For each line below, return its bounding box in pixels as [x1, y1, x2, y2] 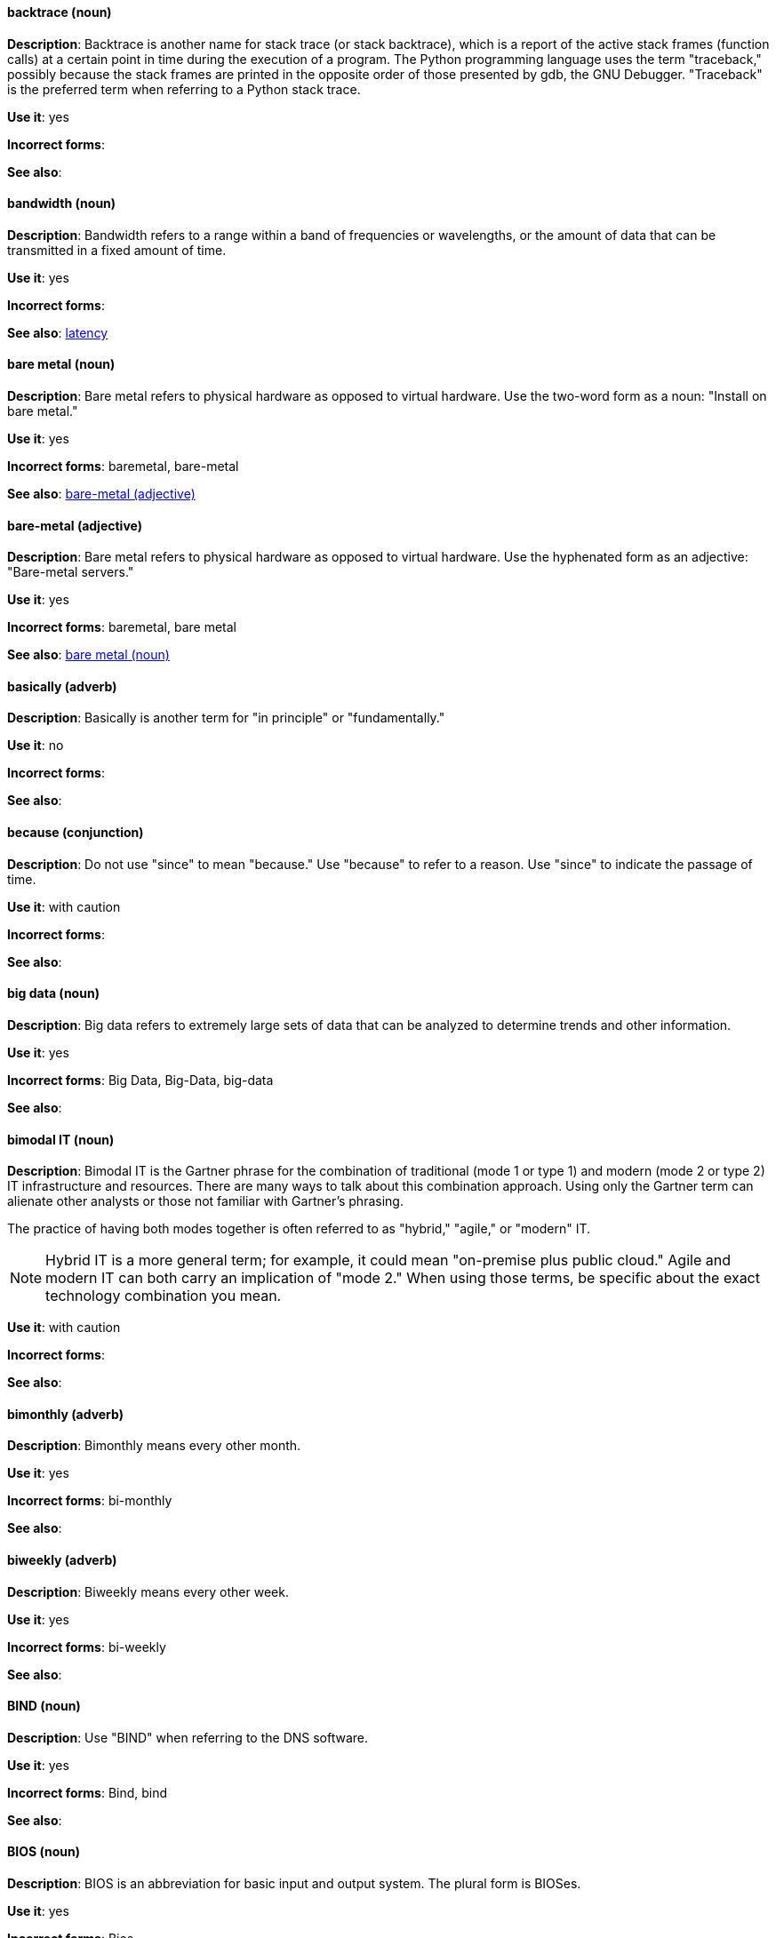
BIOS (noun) [7, 1844, 81, 1860]
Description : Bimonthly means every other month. [7, 1438, 301, 1454]
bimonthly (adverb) [7, 1406, 124, 1422]
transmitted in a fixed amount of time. [7, 242, 227, 258]
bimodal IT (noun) [7, 1131, 115, 1147]
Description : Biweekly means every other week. [7, 1583, 289, 1599]
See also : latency [7, 324, 108, 340]
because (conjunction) [7, 825, 144, 841]
